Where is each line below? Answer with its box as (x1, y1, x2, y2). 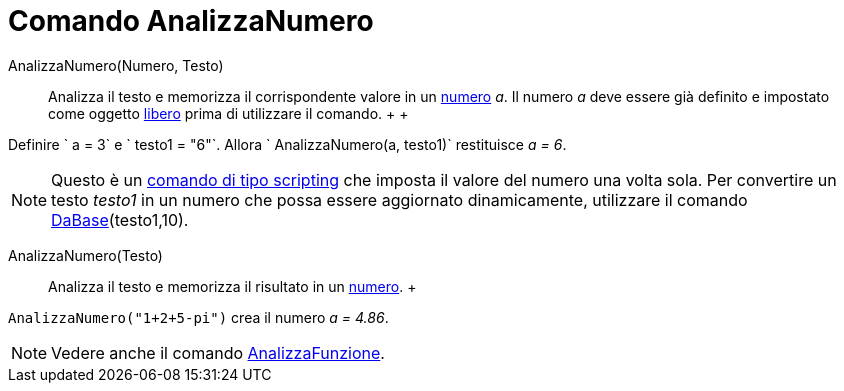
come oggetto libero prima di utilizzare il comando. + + (48, 104, 409, 122)
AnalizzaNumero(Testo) (8, 246, 163, 264)
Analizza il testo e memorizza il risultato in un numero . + (48, 277, 417, 295)
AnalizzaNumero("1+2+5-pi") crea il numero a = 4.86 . (8, 308, 389, 326)
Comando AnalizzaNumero (8, 4, 374, 38)
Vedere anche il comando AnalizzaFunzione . (51, 342, 385, 363)
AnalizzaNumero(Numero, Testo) (8, 56, 224, 74)
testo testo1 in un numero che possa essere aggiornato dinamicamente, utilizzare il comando (51, 189, 748, 210)
